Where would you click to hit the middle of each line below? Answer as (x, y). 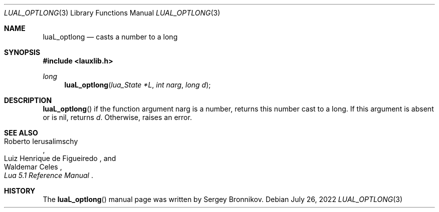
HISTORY (20, 191)
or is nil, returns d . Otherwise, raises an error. (117, 117)
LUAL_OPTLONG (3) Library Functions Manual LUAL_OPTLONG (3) (112, 13)
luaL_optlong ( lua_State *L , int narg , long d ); (138, 85)
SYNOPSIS (22, 52)
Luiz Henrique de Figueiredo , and (60, 158)
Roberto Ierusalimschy (41, 141)
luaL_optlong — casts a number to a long (110, 37)
